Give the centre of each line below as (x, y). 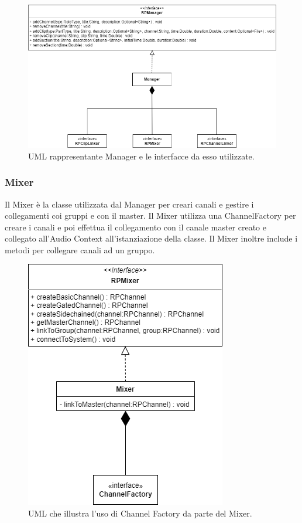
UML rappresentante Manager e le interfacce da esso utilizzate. (141, 156)
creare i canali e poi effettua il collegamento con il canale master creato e (135, 227)
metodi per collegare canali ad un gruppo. (80, 249)
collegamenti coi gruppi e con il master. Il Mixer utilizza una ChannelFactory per (150, 215)
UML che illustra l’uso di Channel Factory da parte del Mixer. (140, 513)
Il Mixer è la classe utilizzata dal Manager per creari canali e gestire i (129, 204)
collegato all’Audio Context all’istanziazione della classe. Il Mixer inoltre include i (151, 238)
